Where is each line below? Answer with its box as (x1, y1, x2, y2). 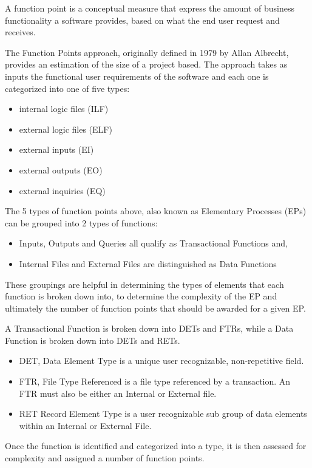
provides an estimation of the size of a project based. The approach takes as (5, 58, 288, 71)
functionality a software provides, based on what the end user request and (5, 13, 280, 26)
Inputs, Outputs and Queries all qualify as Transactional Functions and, (19, 237, 288, 250)
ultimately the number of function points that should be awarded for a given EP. (5, 301, 306, 314)
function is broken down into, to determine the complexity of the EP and (5, 290, 277, 302)
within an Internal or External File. (19, 419, 152, 431)
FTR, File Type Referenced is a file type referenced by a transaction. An (19, 375, 291, 388)
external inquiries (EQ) (19, 184, 106, 197)
